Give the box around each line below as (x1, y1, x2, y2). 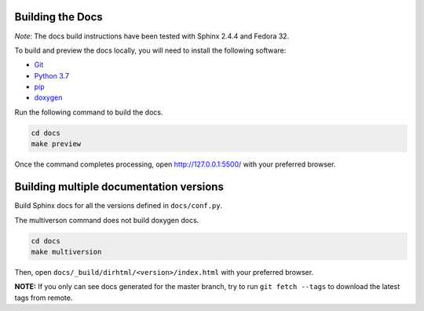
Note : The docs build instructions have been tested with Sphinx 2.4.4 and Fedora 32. (14, 31, 290, 41)
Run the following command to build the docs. (14, 107, 164, 117)
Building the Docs (14, 10, 104, 24)
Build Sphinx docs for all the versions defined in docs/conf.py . (14, 201, 223, 210)
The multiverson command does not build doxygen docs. (14, 215, 199, 225)
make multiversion (31, 247, 102, 256)
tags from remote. (14, 293, 73, 302)
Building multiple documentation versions (14, 181, 224, 194)
